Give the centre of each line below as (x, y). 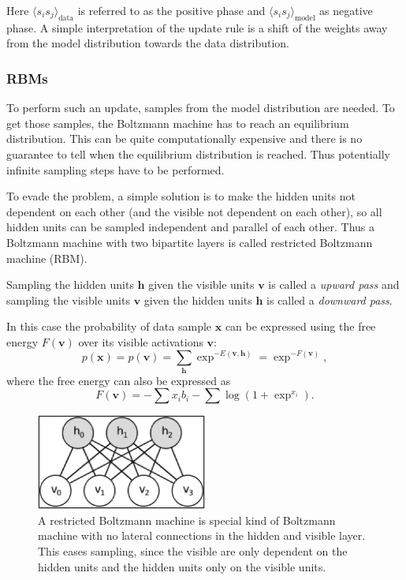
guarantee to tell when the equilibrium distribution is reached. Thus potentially (198, 153)
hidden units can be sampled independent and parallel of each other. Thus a (191, 227)
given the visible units (201, 284)
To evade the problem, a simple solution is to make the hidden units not (181, 196)
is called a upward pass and (334, 284)
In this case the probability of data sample (109, 326)
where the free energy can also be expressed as (119, 380)
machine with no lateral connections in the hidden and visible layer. (202, 535)
